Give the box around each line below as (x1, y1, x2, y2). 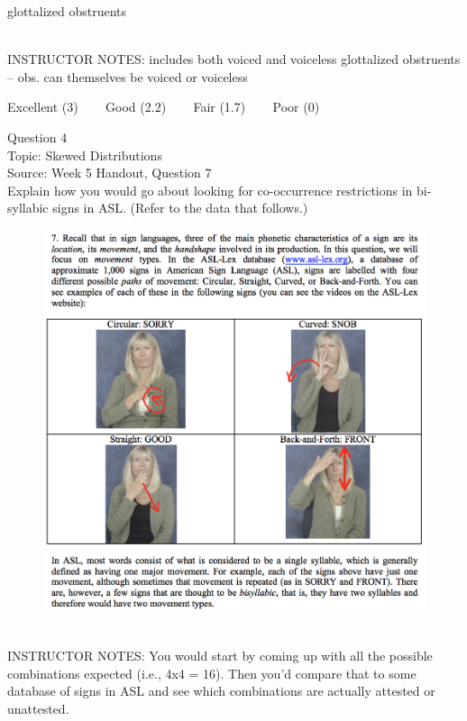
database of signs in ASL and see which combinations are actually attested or (7, 681, 435, 700)
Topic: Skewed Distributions (7, 145, 162, 164)
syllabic (7, 198, 49, 217)
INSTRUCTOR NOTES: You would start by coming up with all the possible (7, 645, 433, 664)
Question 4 (7, 127, 68, 146)
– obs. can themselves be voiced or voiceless (7, 67, 248, 86)
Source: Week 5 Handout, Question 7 (7, 163, 212, 182)
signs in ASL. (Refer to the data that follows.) (52, 198, 308, 217)
